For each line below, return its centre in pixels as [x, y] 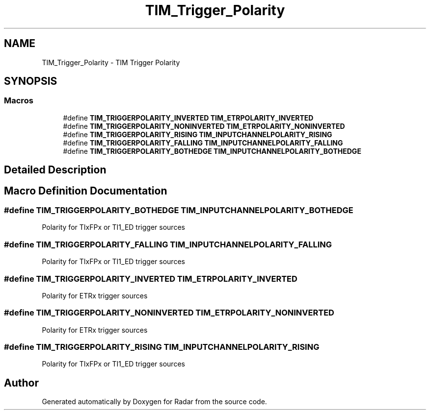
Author [21, 383]
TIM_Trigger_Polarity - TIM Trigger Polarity [111, 62]
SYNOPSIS [31, 81]
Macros [19, 101]
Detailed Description [55, 170]
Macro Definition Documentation [86, 191]
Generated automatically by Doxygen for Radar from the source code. [154, 402]
